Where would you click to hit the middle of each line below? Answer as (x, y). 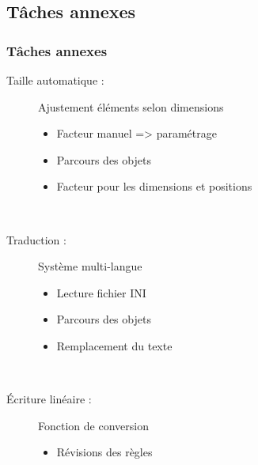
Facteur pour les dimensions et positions (154, 186)
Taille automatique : (55, 80)
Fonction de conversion (93, 425)
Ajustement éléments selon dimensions (131, 106)
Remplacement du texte (114, 345)
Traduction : (36, 239)
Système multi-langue (90, 266)
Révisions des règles (104, 452)
